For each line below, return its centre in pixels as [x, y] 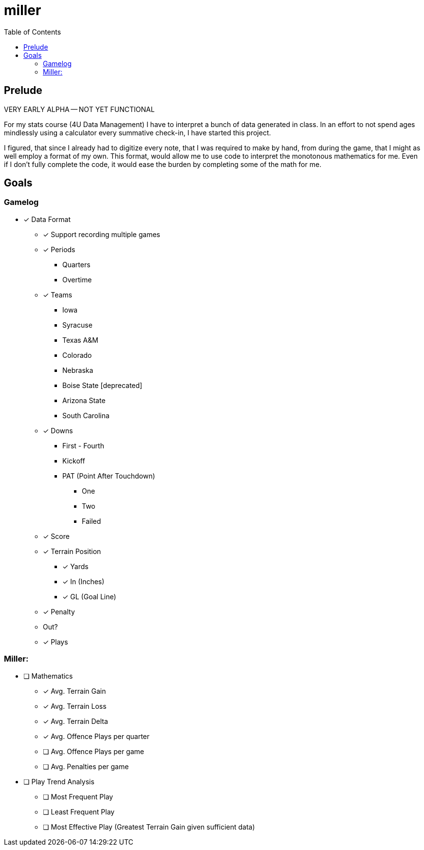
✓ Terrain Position [72, 551]
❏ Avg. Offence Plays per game [93, 751]
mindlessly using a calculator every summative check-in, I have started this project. [138, 132]
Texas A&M [80, 340]
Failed [92, 521]
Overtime [77, 279]
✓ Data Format [47, 219]
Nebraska [78, 370]
